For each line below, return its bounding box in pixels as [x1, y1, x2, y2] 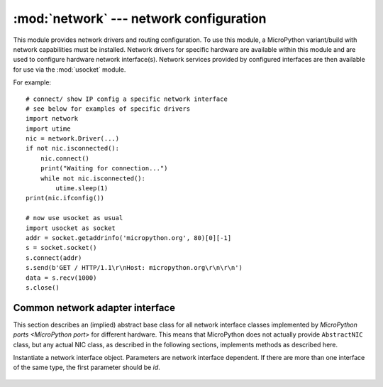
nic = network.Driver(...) [26, 135, 120, 143]
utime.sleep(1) [55, 185, 109, 192]
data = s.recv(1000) [26, 273, 97, 282]
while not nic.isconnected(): [40, 174, 145, 182]
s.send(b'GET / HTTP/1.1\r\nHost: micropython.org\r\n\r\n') [26, 263, 243, 272]
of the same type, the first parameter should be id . [13, 363, 161, 372]
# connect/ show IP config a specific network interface [26, 94, 228, 103]
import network [26, 114, 79, 123]
